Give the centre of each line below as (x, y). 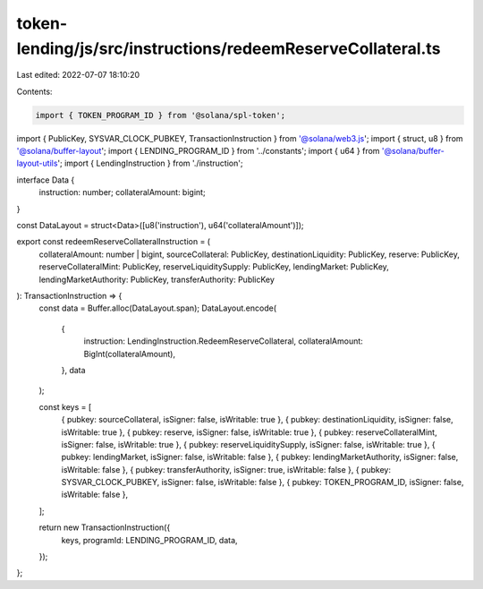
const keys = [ (65, 406)
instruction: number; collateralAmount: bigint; (122, 192)
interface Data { (46, 180)
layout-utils (37, 163)
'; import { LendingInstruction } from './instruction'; (150, 163)
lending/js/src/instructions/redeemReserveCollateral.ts (229, 48)
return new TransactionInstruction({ (105, 527)
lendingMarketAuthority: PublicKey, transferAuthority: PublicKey (157, 279)
